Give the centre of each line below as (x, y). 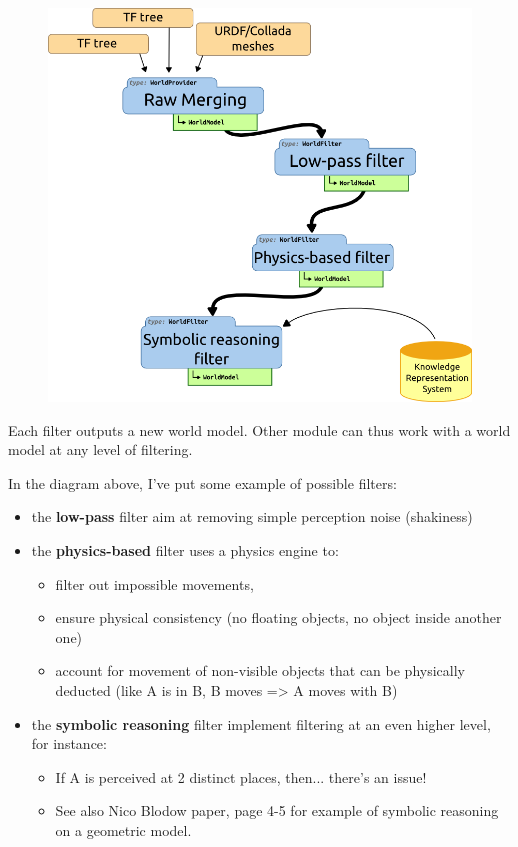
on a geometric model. (123, 829)
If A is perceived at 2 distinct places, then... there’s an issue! (241, 776)
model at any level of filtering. (100, 449)
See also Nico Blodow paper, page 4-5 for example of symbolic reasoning (277, 810)
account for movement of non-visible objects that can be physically (260, 670)
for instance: (69, 743)
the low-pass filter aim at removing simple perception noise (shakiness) (252, 516)
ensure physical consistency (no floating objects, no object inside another (278, 617)
